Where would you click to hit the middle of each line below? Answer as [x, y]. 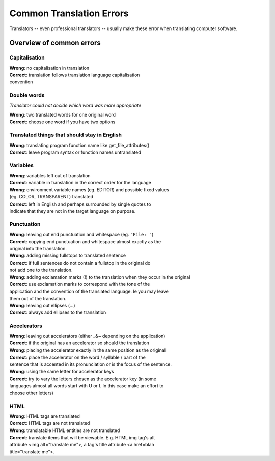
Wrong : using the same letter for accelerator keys [62, 371]
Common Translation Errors [69, 13]
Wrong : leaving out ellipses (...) [43, 306]
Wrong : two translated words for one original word [63, 115]
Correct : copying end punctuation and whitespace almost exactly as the [85, 241]
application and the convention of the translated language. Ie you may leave [89, 291]
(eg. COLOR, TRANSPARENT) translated [51, 197]
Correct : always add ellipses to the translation [58, 312]
